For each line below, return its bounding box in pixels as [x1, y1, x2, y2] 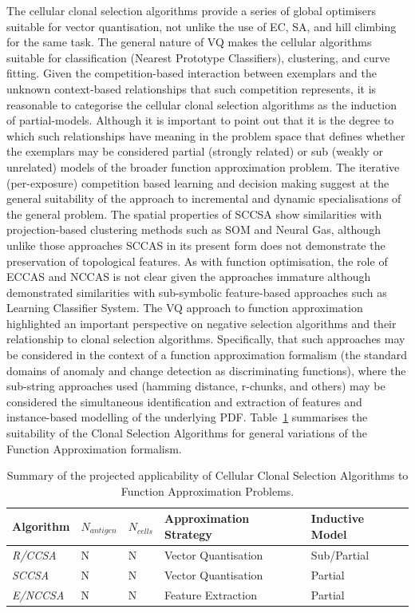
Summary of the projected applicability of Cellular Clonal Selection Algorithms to [6, 467, 409, 484]
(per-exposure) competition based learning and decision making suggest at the [6, 174, 389, 191]
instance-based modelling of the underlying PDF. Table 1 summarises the [6, 409, 368, 425]
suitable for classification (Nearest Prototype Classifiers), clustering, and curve [6, 49, 390, 65]
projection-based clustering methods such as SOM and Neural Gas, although [6, 221, 381, 238]
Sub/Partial [310, 546, 370, 563]
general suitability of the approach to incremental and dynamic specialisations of [6, 190, 401, 207]
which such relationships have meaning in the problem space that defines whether [6, 127, 405, 144]
